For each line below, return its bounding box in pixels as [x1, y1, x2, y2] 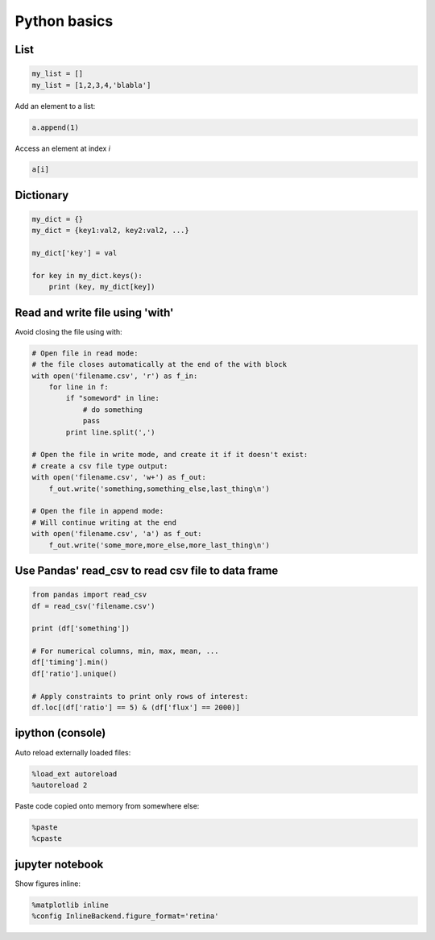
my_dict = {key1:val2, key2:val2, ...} [31, 226, 189, 235]
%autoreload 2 [31, 780, 88, 789]
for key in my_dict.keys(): [31, 271, 143, 281]
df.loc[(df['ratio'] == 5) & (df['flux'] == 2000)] [31, 703, 241, 713]
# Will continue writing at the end [31, 518, 177, 527]
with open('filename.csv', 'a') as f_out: [31, 529, 202, 539]
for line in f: [48, 383, 109, 392]
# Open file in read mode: [31, 348, 139, 358]
